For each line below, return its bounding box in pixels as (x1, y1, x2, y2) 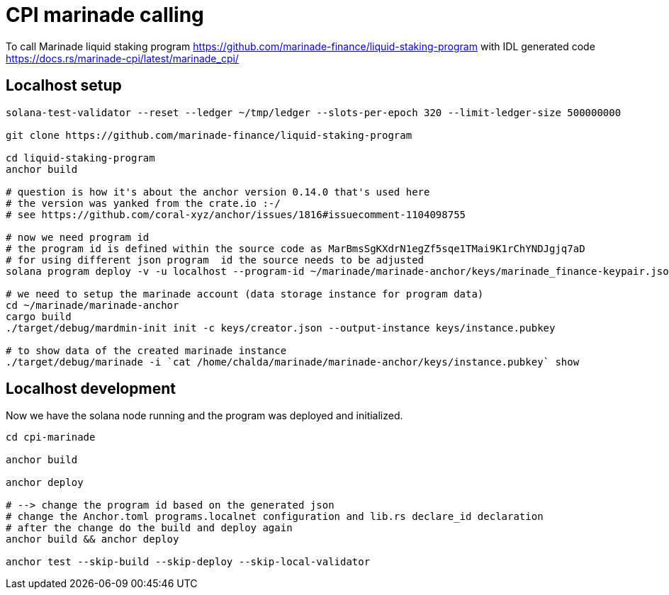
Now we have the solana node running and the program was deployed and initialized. (6, 409, 403, 422)
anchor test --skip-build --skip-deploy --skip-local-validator (6, 556, 371, 568)
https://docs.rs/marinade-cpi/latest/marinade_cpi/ (6, 52, 239, 64)
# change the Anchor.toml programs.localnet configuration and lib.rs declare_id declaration (6, 511, 544, 523)
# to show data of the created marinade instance (6, 344, 287, 356)
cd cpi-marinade (6, 431, 96, 443)
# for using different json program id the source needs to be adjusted (6, 254, 425, 266)
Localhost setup (6, 76, 122, 95)
